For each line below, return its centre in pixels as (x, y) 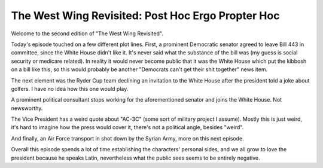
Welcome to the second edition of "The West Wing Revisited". (87, 33)
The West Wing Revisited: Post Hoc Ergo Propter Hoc (145, 16)
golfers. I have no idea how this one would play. (70, 88)
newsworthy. (27, 108)
